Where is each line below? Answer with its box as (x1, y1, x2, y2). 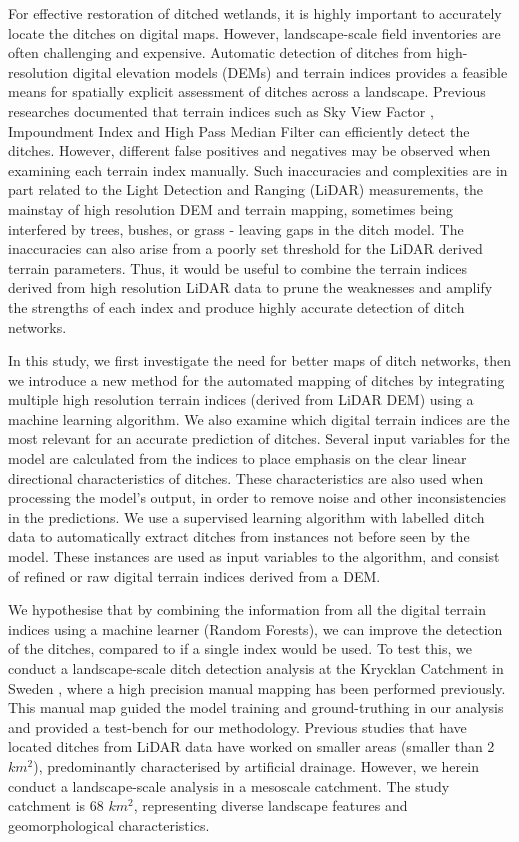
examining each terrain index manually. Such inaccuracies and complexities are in (8, 159, 508, 180)
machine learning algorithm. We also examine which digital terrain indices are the (8, 408, 510, 429)
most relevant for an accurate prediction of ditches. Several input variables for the (8, 428, 510, 449)
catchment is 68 (8, 795, 104, 816)
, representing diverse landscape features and (133, 795, 408, 816)
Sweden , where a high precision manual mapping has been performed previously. (8, 677, 506, 698)
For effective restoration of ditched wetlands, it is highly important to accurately (8, 3, 502, 23)
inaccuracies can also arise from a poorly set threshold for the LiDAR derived (8, 238, 483, 259)
